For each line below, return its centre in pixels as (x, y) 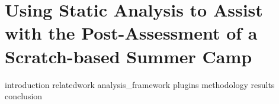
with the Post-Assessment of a (131, 33)
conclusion (24, 96)
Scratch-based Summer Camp (129, 56)
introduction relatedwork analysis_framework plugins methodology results (140, 84)
